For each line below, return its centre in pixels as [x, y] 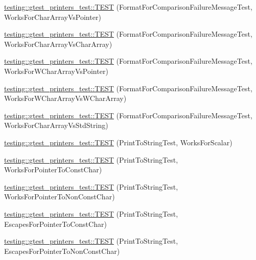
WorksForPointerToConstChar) [53, 170]
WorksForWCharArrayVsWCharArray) [65, 98]
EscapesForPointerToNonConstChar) [62, 251]
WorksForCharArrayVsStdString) [56, 125]
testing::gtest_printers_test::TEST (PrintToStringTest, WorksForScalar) [118, 142]
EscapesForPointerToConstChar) [55, 224]
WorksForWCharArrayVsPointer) [56, 71]
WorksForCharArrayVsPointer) [53, 17]
